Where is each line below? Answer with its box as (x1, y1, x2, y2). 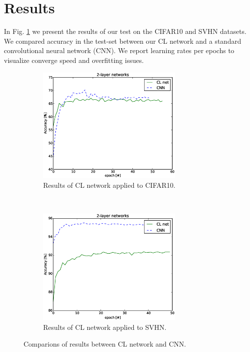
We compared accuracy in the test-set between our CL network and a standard (4, 35, 241, 46)
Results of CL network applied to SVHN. (43, 322, 167, 332)
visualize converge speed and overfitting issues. (4, 55, 144, 65)
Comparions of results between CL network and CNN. (24, 338, 186, 349)
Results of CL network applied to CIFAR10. (43, 179, 175, 190)
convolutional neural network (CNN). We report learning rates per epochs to (4, 45, 234, 56)
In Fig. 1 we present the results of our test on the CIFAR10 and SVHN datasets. (4, 26, 247, 36)
